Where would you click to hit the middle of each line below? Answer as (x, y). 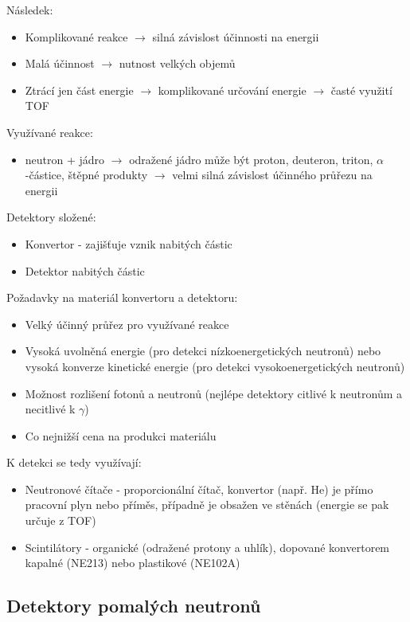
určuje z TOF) (61, 520)
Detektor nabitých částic (85, 270)
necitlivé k (50, 409)
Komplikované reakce (76, 36)
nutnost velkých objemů (177, 63)
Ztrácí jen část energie (79, 90)
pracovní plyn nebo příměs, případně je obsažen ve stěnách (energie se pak (207, 505)
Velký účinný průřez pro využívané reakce (127, 324)
